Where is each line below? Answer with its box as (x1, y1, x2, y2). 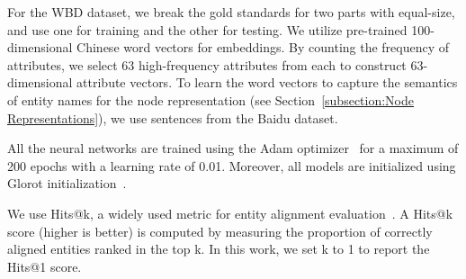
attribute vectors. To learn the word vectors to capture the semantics (76, 73, 458, 92)
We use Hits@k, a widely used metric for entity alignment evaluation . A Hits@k (7, 203, 453, 222)
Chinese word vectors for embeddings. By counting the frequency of (76, 38, 450, 57)
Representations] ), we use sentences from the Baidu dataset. (7, 108, 338, 127)
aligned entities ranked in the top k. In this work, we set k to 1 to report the (7, 239, 430, 258)
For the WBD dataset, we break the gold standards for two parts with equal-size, (7, 3, 455, 21)
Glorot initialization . (7, 174, 127, 193)
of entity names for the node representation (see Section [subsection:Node (7, 90, 415, 109)
